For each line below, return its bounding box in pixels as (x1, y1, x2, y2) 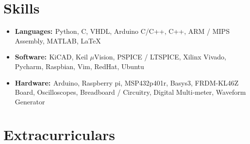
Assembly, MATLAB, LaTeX (15, 35, 101, 45)
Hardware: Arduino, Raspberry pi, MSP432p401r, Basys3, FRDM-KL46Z (15, 77, 239, 87)
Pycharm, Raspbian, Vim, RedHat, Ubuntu (15, 61, 144, 71)
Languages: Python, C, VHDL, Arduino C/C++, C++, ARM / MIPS (15, 26, 230, 36)
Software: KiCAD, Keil (15, 52, 88, 62)
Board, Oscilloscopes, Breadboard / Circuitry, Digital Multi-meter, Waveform (15, 87, 246, 97)
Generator (15, 96, 45, 106)
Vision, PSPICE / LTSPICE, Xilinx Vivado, (94, 52, 226, 62)
